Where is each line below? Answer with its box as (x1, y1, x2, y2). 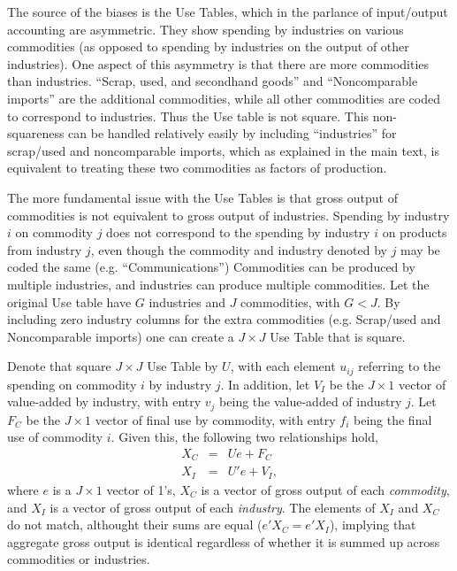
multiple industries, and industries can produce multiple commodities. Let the (7, 274, 430, 293)
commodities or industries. (7, 550, 150, 568)
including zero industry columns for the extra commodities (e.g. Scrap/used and (7, 310, 441, 328)
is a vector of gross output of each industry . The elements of (50, 498, 376, 516)
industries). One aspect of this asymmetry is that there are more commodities (7, 54, 430, 73)
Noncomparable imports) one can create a (7, 327, 234, 345)
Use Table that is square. (270, 327, 406, 345)
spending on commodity (7, 374, 137, 393)
